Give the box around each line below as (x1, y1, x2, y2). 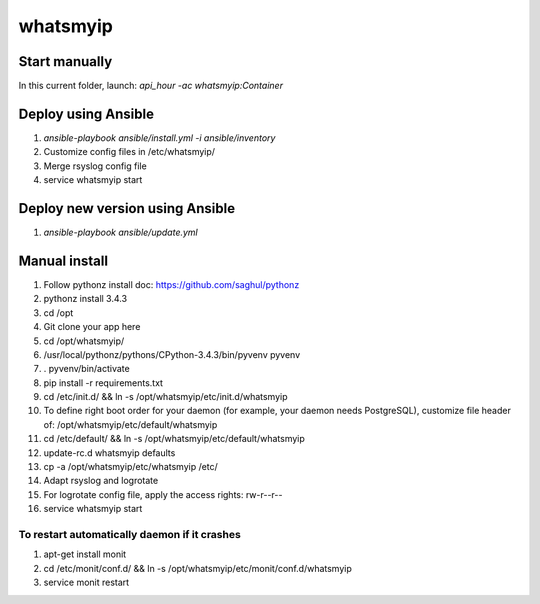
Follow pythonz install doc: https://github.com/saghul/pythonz (43, 278, 300, 290)
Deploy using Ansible (18, 105, 155, 122)
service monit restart (43, 576, 130, 589)
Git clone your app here (43, 321, 141, 333)
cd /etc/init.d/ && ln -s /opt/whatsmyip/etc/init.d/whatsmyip (43, 391, 289, 403)
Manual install (18, 252, 109, 269)
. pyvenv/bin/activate (43, 363, 130, 375)
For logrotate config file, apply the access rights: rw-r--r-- (43, 488, 283, 500)
